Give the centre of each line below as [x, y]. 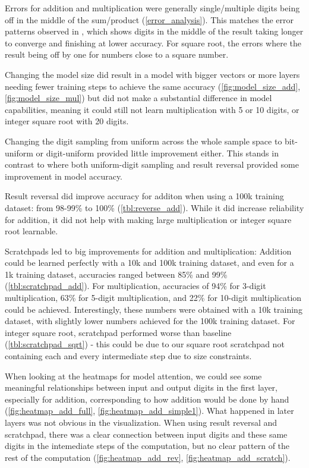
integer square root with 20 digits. [67, 121]
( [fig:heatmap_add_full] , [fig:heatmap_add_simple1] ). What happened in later [149, 411]
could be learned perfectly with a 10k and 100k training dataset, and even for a [149, 263]
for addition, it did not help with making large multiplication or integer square [148, 219]
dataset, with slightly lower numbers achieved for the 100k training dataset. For [150, 321]
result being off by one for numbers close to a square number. [117, 54]
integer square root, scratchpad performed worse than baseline [118, 332]
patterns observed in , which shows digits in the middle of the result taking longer [154, 31]
